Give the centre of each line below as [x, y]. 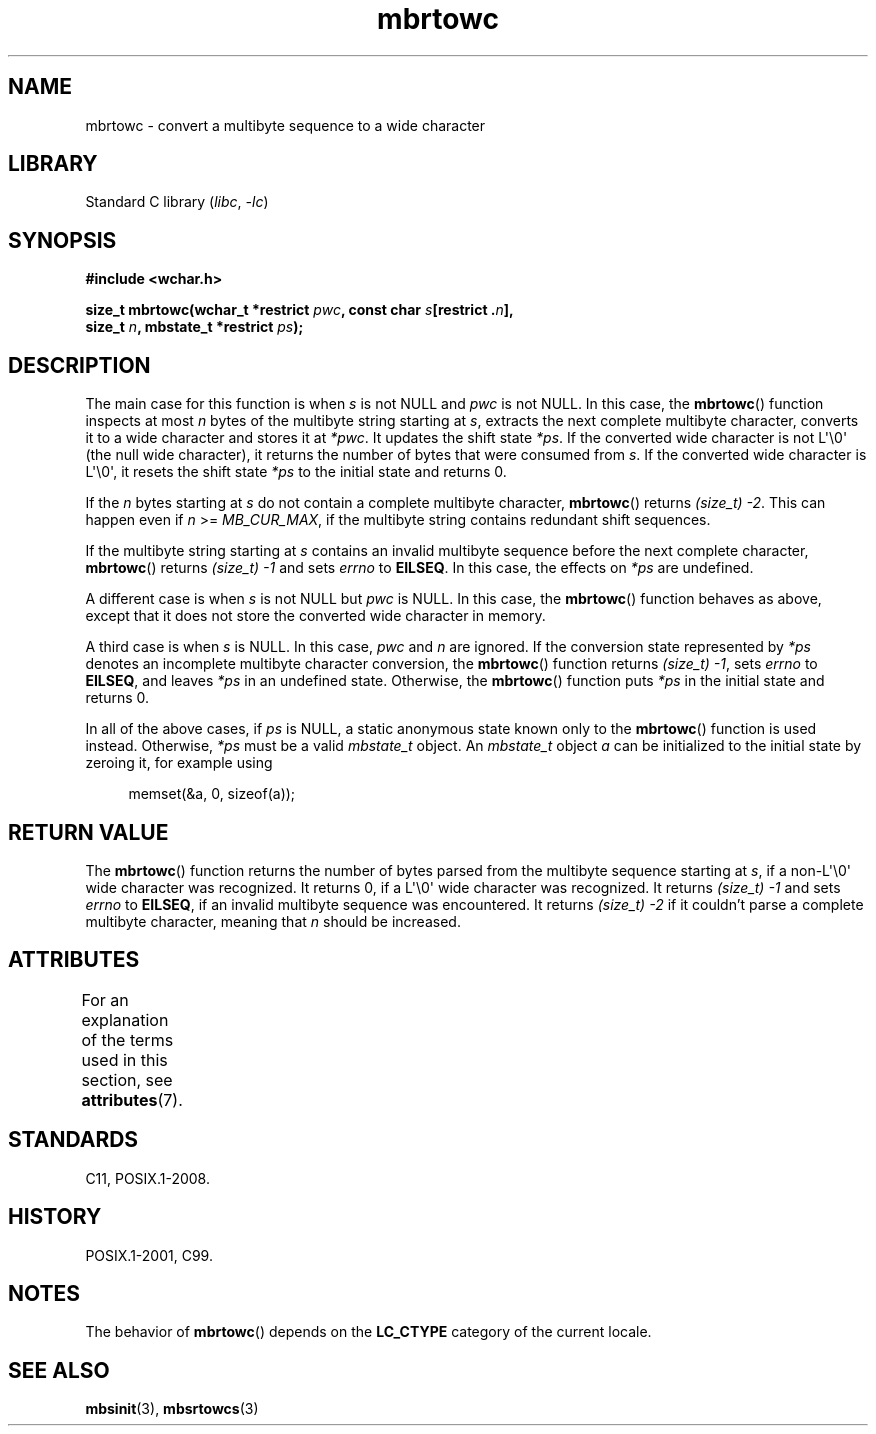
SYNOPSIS [62, 240]
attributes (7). [132, 1099]
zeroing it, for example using [179, 763]
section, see [127, 1079]
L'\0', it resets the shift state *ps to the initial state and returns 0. [296, 472]
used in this [124, 1059]
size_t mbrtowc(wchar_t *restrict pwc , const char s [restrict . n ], [299, 310]
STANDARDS [73, 1140]
